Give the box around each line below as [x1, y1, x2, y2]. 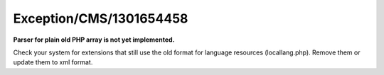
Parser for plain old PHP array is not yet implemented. [13, 35, 175, 44]
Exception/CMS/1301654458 [13, 11, 188, 26]
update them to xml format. [13, 58, 93, 67]
